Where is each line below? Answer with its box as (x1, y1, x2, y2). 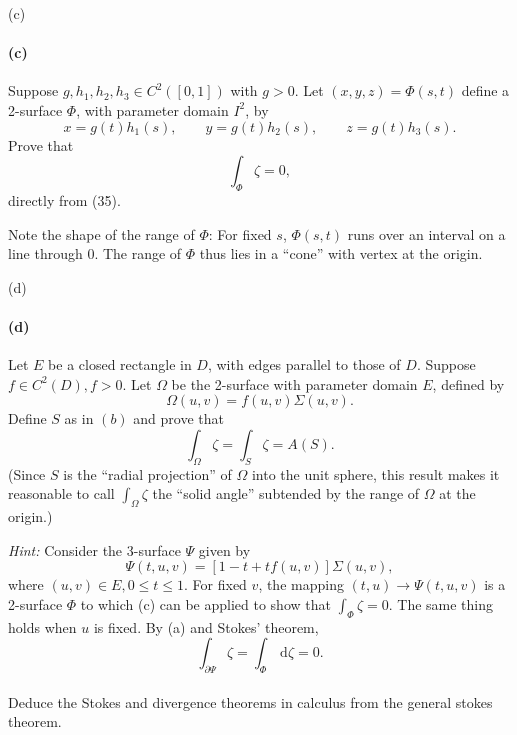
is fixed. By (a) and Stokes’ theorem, (93, 616, 319, 637)
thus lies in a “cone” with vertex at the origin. (199, 243, 483, 264)
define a (461, 80, 510, 101)
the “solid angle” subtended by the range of (152, 483, 420, 504)
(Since (8, 463, 46, 484)
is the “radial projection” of (63, 463, 232, 484)
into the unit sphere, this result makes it (251, 463, 500, 484)
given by (198, 539, 251, 560)
